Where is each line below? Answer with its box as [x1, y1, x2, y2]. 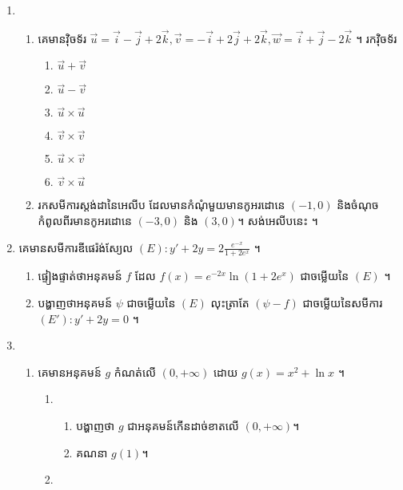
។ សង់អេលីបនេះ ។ [237, 212, 318, 228]
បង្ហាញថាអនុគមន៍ [38, 294, 113, 311]
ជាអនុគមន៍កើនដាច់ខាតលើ [127, 417, 239, 433]
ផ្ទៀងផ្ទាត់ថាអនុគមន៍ [38, 267, 122, 284]
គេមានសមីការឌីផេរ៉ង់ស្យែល [18, 239, 134, 255]
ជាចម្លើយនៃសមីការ [302, 294, 383, 311]
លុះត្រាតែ [210, 294, 249, 311]
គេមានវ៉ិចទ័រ [38, 30, 86, 46]
